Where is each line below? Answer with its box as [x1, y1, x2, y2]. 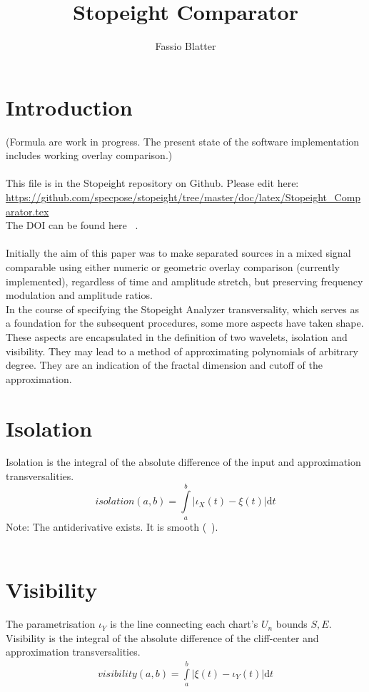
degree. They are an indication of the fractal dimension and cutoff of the [6, 357, 323, 372]
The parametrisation [6, 616, 96, 631]
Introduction [6, 92, 133, 121]
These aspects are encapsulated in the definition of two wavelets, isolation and [6, 329, 348, 344]
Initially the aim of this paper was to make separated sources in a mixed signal [6, 245, 351, 260]
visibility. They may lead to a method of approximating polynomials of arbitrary [6, 343, 358, 358]
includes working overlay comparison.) [6, 148, 173, 163]
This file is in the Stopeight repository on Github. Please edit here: [6, 175, 299, 190]
